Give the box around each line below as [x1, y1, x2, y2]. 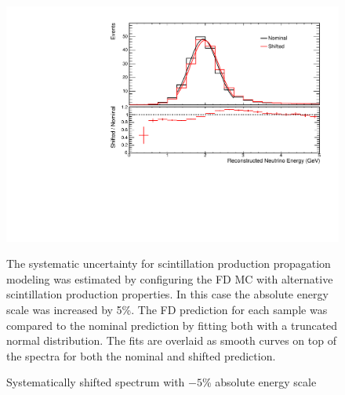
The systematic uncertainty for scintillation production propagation [6, 255, 331, 272]
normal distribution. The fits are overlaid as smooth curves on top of [6, 332, 336, 349]
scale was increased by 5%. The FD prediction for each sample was [6, 302, 328, 318]
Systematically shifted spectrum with [6, 374, 185, 390]
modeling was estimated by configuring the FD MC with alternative [6, 270, 333, 287]
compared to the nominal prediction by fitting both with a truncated [6, 316, 338, 333]
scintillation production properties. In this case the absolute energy [6, 286, 329, 302]
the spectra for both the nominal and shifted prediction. [6, 347, 276, 364]
